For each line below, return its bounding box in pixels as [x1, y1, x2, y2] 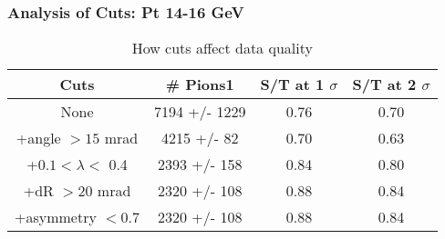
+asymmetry [15, 206, 97, 228]
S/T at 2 [352, 74, 417, 95]
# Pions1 [165, 74, 234, 95]
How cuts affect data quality [131, 37, 313, 59]
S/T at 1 [260, 74, 325, 95]
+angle [16, 127, 61, 149]
